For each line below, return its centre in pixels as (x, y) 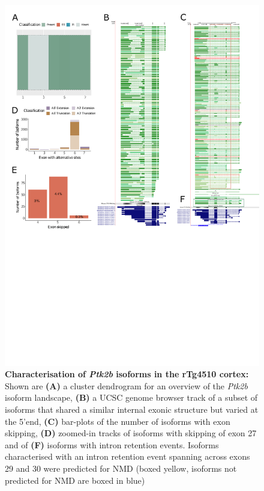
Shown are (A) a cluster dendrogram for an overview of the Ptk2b (126, 385)
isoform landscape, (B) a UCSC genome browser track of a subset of (131, 397)
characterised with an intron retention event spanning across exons (127, 456)
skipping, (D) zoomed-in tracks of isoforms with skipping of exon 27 (131, 433)
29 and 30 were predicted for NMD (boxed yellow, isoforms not (121, 468)
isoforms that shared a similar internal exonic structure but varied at (132, 409)
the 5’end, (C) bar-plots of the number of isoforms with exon (118, 421)
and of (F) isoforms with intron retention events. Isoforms (112, 444)
